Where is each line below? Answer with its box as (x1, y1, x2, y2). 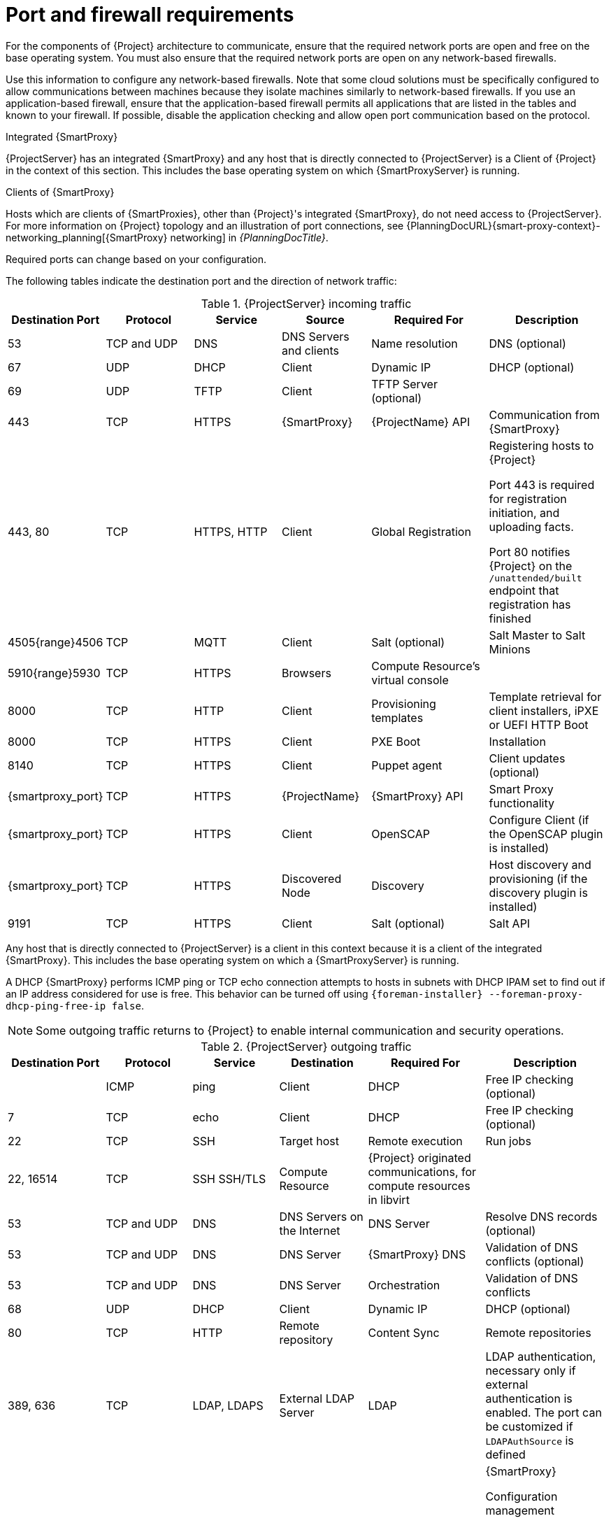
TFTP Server (371, 376, 438, 391)
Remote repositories (485, 1325, 591, 1340)
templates (371, 710, 424, 725)
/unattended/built (489, 572, 582, 583)
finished (489, 611, 531, 625)
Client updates (489, 751, 566, 765)
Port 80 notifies (489, 544, 570, 559)
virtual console (371, 672, 449, 687)
